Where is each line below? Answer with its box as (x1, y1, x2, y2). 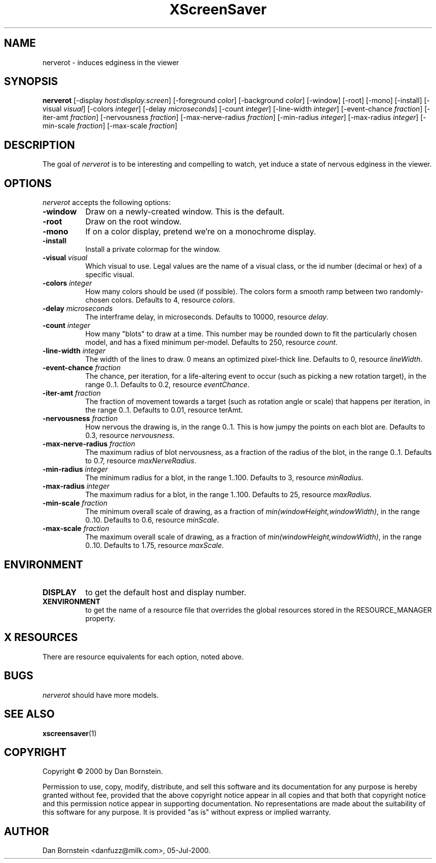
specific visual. (85, 270, 134, 279)
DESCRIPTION (4, 138, 75, 151)
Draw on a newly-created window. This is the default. (85, 207, 285, 217)
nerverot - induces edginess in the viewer (42, 58, 179, 67)
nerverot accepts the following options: (42, 198, 171, 207)
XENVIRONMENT (42, 597, 101, 606)
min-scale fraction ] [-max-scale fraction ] (42, 121, 178, 130)
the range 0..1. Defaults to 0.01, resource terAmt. (85, 406, 243, 415)
